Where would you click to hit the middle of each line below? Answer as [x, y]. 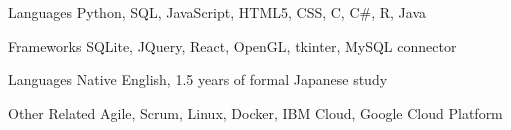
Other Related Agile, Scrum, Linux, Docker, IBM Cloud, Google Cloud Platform [255, 112]
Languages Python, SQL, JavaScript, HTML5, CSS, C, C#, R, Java [217, 12]
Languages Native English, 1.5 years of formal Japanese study [198, 79]
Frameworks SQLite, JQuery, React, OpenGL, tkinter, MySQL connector [232, 45]
